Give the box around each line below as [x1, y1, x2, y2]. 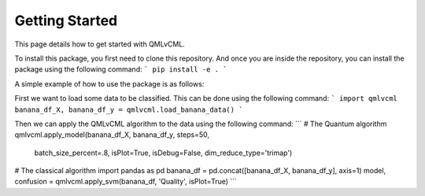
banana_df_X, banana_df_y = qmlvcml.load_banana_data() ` [14, 105, 243, 114]
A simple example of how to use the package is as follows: [14, 79, 205, 88]
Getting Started [14, 12, 118, 29]
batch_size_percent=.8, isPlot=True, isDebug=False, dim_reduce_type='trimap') [34, 148, 293, 157]
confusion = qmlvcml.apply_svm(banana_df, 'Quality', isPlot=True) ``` [14, 177, 238, 187]
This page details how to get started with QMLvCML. [14, 39, 185, 49]
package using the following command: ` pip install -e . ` [14, 65, 227, 74]
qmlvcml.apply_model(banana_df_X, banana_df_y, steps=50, [14, 130, 210, 139]
